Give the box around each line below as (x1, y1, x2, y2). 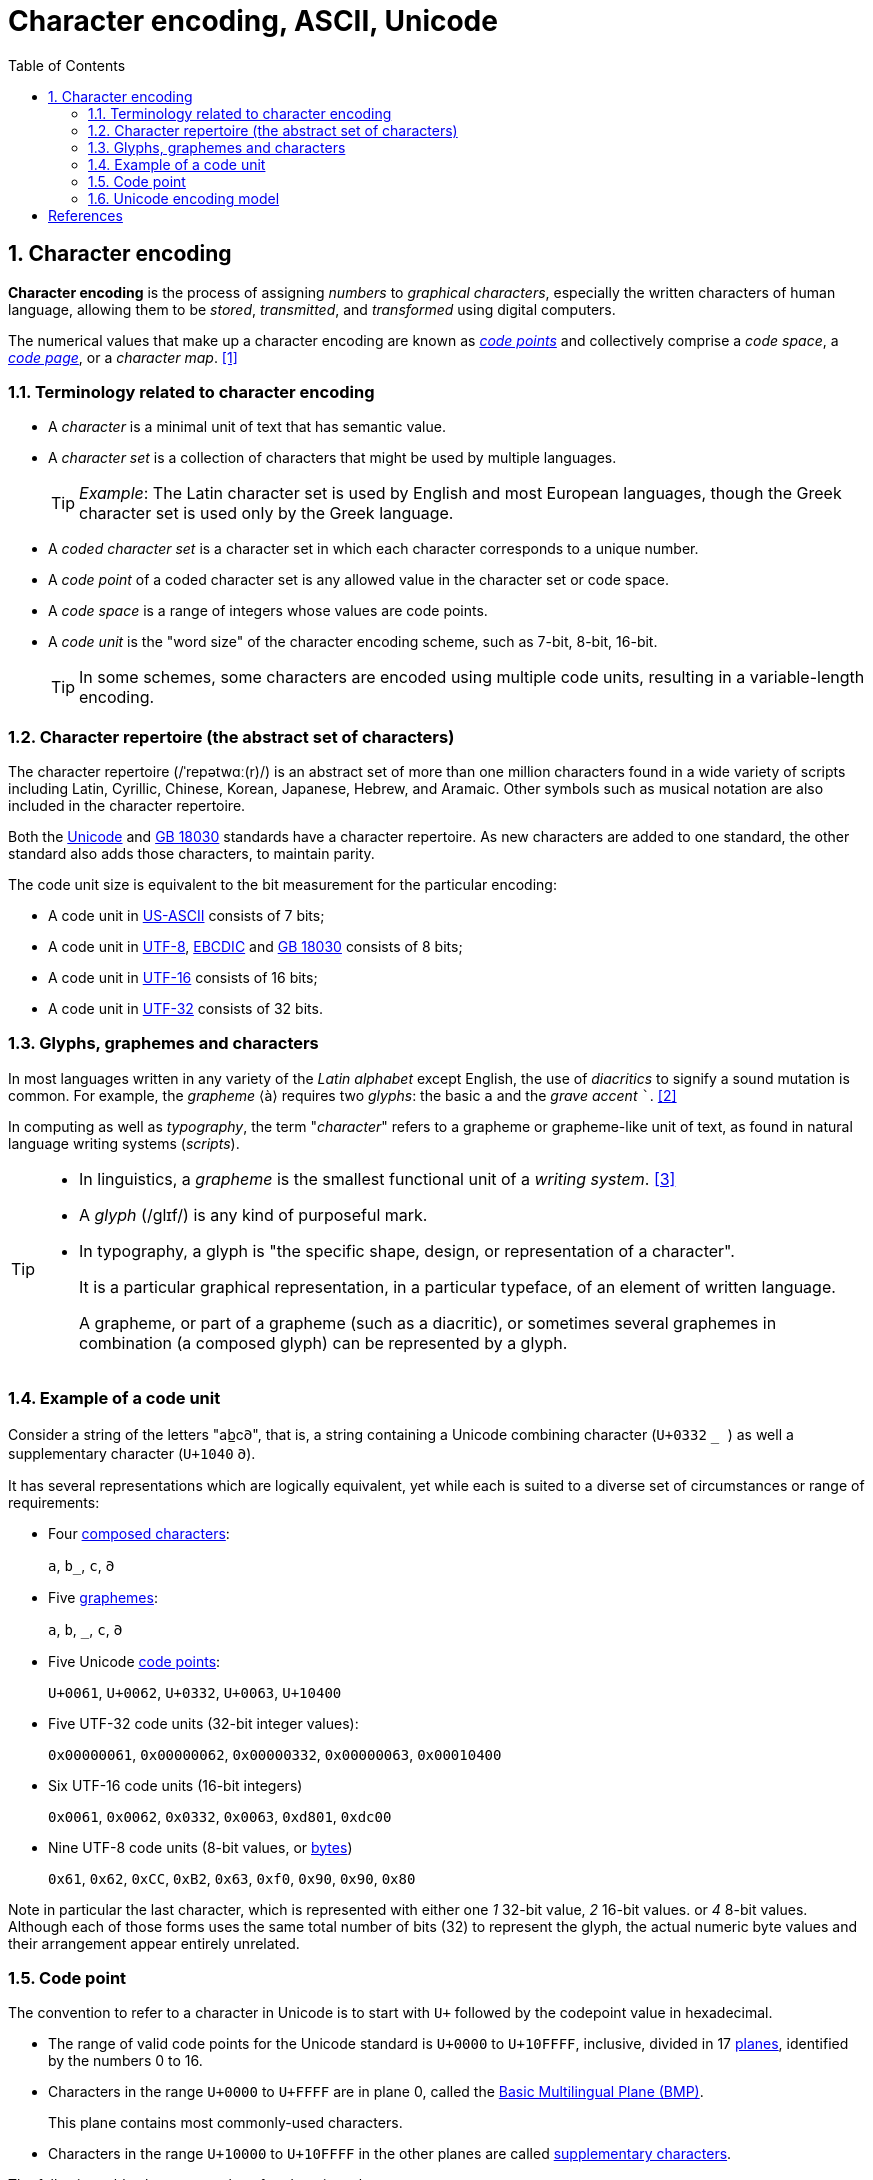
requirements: (8, 1493, 100, 1511)
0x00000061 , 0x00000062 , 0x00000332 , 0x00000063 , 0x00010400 (48, 1745, 502, 1763)
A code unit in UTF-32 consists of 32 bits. (48, 1000, 323, 1018)
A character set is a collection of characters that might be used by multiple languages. (48, 449, 617, 467)
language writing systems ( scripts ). (8, 1134, 240, 1152)
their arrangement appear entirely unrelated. (8, 1934, 300, 1952)
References (48, 206, 123, 224)
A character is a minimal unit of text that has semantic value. (48, 418, 446, 436)
